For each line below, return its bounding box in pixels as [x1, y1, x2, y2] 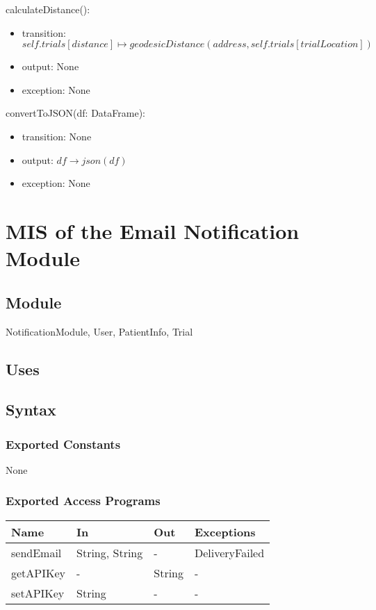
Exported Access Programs [6, 492, 161, 509]
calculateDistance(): [6, 2, 90, 16]
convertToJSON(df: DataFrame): [6, 106, 145, 120]
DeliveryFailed [195, 544, 265, 561]
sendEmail [11, 544, 62, 561]
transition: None [22, 129, 92, 143]
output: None [22, 59, 79, 74]
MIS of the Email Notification [6, 216, 300, 245]
